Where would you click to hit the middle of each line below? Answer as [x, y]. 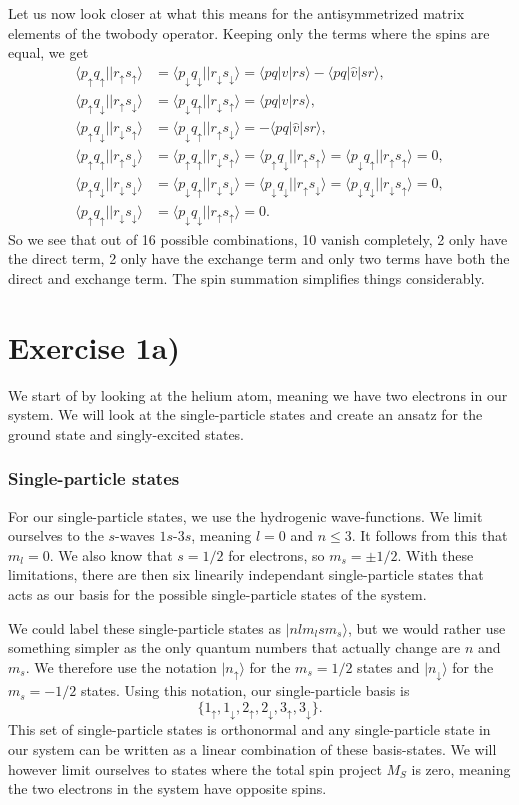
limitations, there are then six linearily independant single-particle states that [246, 574]
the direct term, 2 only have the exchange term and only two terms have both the [259, 258]
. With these [435, 554]
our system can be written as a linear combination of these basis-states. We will [252, 748]
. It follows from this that [429, 535]
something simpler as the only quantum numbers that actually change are [234, 647]
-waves [135, 535]
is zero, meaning [461, 768]
